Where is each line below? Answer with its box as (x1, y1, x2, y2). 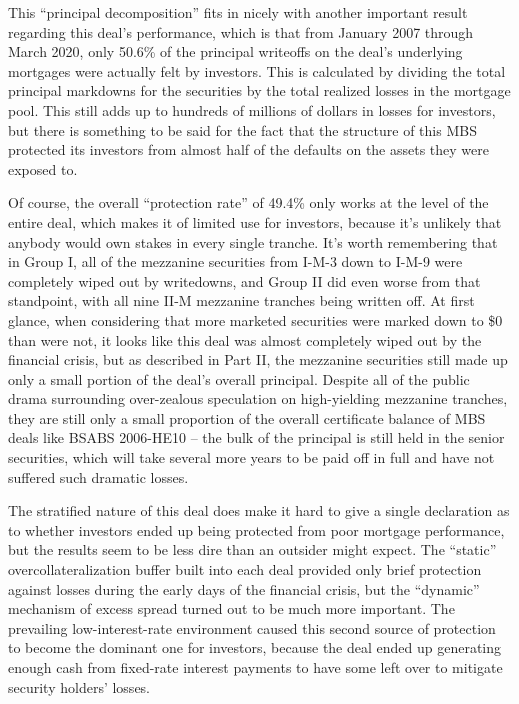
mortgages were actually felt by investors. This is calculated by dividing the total (8, 60, 506, 81)
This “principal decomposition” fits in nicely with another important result (8, 2, 468, 22)
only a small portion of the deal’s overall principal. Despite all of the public (8, 368, 470, 389)
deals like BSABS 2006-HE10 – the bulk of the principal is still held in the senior (8, 427, 505, 448)
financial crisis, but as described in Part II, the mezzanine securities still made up (8, 349, 508, 370)
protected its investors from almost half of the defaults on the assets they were (8, 139, 489, 160)
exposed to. (8, 158, 78, 179)
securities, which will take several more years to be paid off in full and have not (8, 447, 495, 468)
